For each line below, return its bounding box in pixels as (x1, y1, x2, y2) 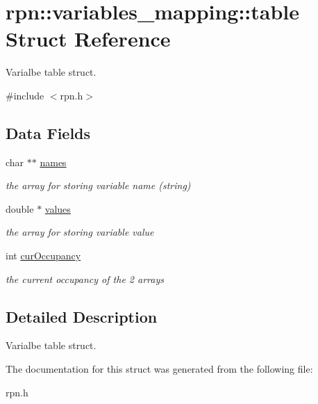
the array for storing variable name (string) (6, 178, 191, 193)
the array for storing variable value (6, 225, 154, 239)
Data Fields (6, 122, 91, 143)
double (6, 201, 34, 216)
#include (6, 88, 44, 102)
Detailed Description (6, 305, 158, 327)
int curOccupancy (6, 248, 81, 263)
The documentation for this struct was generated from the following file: (6, 362, 313, 376)
